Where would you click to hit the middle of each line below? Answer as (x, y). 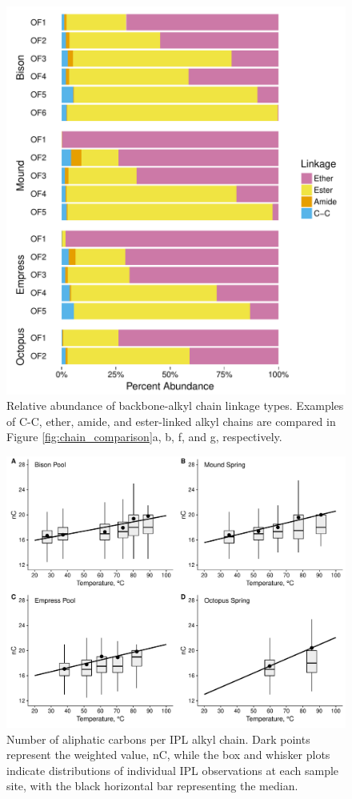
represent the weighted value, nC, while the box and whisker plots (168, 755)
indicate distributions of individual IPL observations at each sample (173, 770)
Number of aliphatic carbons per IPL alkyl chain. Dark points (158, 739)
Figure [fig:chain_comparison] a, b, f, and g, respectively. (144, 437)
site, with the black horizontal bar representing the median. (152, 786)
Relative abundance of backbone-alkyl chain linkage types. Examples (175, 406)
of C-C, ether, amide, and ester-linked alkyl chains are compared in (171, 421)
